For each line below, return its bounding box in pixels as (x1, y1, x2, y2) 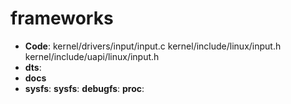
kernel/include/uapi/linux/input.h (24, 50, 160, 62)
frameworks (10, 7, 114, 30)
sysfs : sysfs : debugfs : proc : (24, 82, 145, 94)
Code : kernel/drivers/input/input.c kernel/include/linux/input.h (24, 40, 282, 52)
